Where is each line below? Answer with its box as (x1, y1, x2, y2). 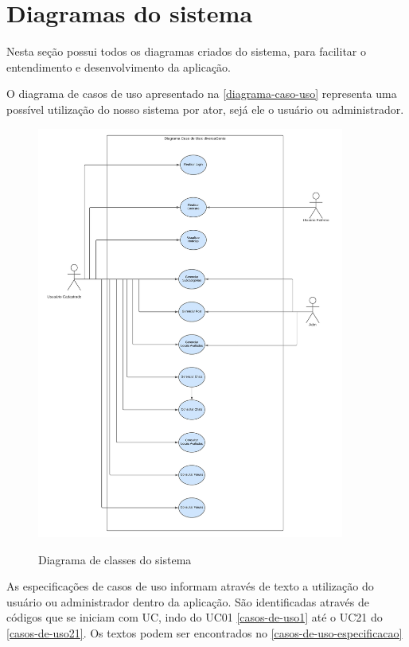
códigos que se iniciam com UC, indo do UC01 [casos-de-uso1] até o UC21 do (6, 609, 383, 626)
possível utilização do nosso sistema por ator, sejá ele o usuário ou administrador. (6, 100, 404, 117)
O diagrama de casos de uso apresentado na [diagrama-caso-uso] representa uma (6, 85, 397, 102)
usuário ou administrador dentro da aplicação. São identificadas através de (6, 593, 369, 610)
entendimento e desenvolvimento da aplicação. (6, 58, 232, 75)
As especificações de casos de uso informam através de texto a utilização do (6, 578, 374, 594)
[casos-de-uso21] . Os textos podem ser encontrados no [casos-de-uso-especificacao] (6, 624, 403, 641)
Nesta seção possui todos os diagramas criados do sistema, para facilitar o (6, 43, 366, 60)
